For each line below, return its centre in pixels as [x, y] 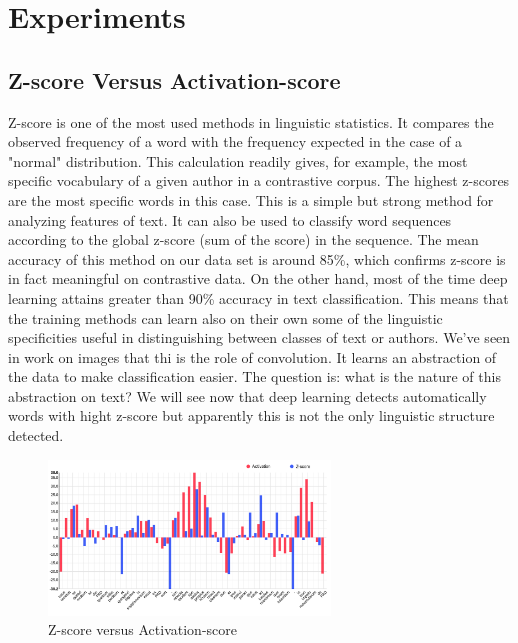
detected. [36, 435]
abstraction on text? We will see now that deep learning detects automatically [247, 395]
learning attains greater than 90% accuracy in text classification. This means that [258, 297]
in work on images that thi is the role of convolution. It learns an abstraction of [252, 356]
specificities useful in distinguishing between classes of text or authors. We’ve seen [259, 337]
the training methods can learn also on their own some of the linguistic [225, 317]
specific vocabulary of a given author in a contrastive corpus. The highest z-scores [259, 180]
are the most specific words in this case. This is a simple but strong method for [251, 199]
